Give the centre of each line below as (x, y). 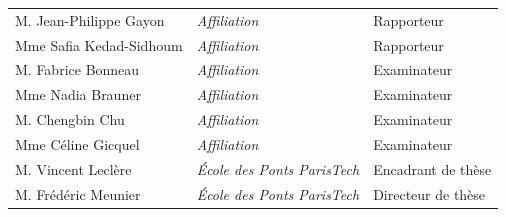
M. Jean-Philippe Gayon (90, 19)
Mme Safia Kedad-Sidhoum (99, 44)
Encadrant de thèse (432, 168)
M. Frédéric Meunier (78, 193)
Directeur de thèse (429, 193)
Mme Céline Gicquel (77, 143)
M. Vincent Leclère (73, 168)
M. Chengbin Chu (70, 119)
